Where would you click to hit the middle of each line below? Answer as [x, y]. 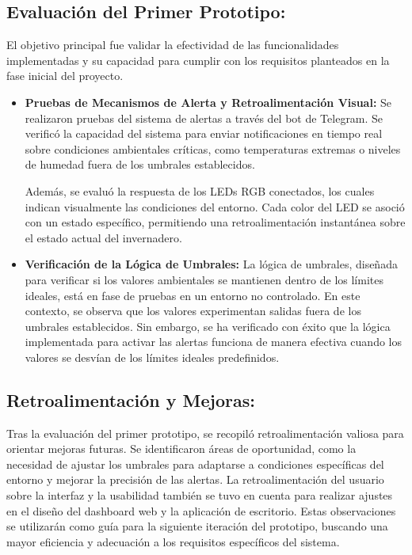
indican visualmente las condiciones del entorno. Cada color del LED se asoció [215, 206]
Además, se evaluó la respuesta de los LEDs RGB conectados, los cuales [200, 190]
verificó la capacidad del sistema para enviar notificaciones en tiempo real [204, 133]
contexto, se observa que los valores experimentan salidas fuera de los [193, 311]
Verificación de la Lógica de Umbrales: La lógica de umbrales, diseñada [211, 264]
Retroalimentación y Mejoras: [131, 399]
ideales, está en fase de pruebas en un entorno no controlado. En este [193, 295]
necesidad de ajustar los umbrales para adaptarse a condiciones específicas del [195, 464]
